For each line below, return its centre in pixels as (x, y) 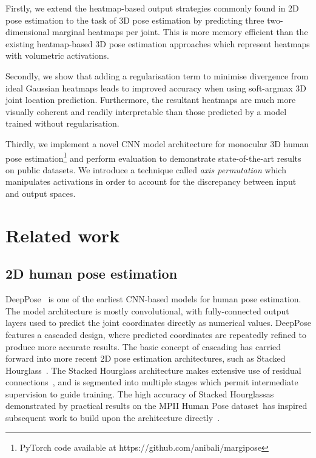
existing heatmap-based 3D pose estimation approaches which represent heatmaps (158, 43)
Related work (63, 235)
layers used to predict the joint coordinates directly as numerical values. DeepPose (158, 323)
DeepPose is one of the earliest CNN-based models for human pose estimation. (153, 299)
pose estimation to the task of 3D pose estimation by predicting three (135, 20)
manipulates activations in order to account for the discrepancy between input (151, 181)
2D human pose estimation (92, 274)
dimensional (28, 32)
